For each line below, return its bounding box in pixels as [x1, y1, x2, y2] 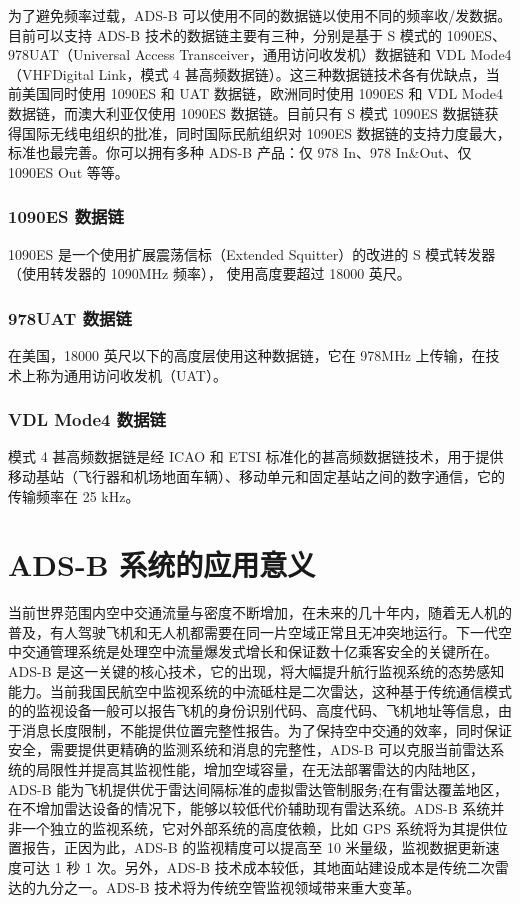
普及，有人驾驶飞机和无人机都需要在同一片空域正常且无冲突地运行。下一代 [8, 621, 498, 642]
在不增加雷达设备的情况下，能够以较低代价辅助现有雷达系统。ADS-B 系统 [8, 798, 491, 819]
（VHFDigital [8, 63, 94, 84]
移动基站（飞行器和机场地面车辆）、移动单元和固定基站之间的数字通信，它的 [8, 465, 505, 486]
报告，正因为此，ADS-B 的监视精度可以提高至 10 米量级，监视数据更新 [21, 837, 486, 858]
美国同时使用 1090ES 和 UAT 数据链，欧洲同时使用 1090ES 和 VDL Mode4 [21, 83, 504, 104]
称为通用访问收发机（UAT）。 [35, 364, 227, 385]
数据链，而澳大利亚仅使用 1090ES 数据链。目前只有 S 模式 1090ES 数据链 [8, 102, 485, 123]
